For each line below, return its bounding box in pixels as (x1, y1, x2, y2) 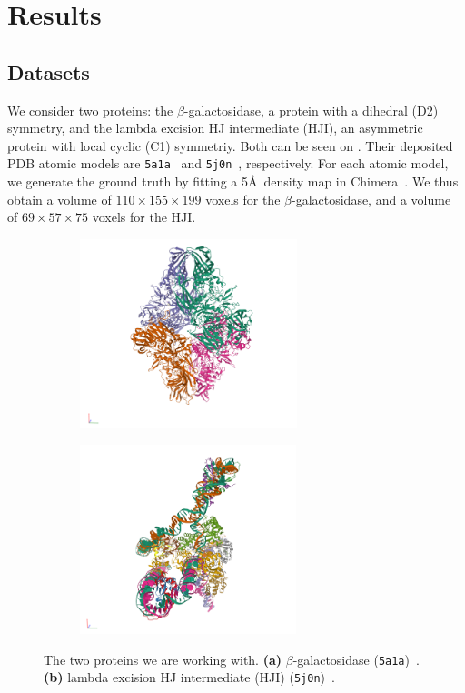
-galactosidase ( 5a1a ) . (292, 649, 420, 668)
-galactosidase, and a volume (291, 189, 451, 208)
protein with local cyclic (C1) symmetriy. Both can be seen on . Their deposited (7, 136, 453, 155)
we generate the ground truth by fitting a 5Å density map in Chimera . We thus (7, 172, 459, 191)
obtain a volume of (7, 189, 112, 208)
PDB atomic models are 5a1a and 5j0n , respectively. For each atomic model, (7, 154, 449, 173)
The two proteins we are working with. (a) (44, 649, 282, 668)
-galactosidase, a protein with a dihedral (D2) (183, 100, 439, 119)
